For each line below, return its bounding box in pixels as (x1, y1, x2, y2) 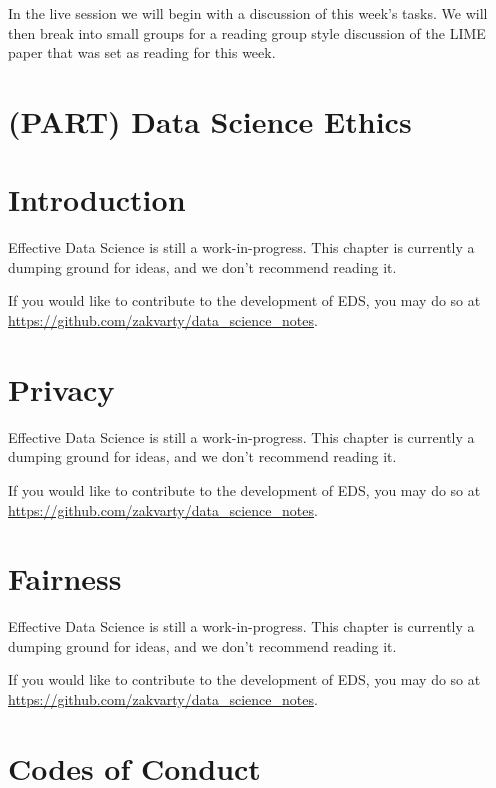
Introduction (8, 179, 186, 220)
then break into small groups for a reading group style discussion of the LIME (8, 22, 486, 43)
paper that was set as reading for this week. (8, 42, 276, 63)
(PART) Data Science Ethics (8, 100, 412, 141)
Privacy (8, 368, 115, 409)
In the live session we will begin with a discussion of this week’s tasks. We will (8, 3, 488, 23)
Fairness (8, 558, 122, 599)
